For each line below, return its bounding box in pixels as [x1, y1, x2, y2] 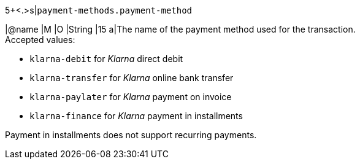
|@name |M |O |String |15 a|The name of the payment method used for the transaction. [5, 24, 356, 34]
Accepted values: [5, 34, 75, 45]
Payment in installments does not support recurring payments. [5, 130, 257, 140]
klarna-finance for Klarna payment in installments [29, 111, 243, 121]
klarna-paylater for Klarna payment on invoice [29, 92, 232, 102]
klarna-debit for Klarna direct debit [29, 53, 183, 64]
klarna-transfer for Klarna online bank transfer [29, 72, 234, 83]
